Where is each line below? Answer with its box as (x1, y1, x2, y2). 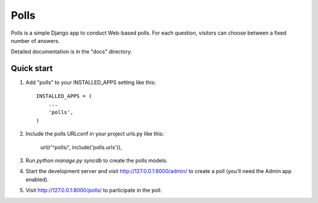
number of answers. (11, 37, 60, 44)
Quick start (11, 63, 53, 73)
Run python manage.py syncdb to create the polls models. (25, 157, 168, 164)
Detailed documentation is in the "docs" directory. (11, 48, 132, 55)
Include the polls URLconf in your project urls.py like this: (25, 130, 164, 137)
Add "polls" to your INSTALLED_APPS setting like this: (25, 79, 156, 86)
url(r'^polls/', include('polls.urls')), (40, 144, 122, 151)
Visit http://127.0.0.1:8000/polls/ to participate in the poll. (25, 187, 162, 194)
